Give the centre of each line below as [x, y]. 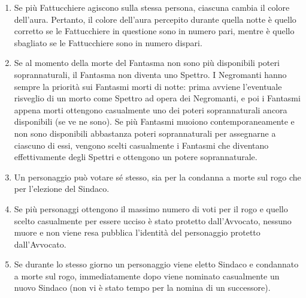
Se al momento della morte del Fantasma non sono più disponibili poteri [147, 63]
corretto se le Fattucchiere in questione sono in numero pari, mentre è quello [154, 31]
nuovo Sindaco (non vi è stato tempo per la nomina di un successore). [142, 288]
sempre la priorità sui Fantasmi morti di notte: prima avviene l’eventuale [148, 86]
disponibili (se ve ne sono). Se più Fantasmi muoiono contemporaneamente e [154, 121]
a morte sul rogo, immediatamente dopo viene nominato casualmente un [147, 276]
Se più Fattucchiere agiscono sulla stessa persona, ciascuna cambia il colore [152, 7]
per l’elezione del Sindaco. [62, 189]
